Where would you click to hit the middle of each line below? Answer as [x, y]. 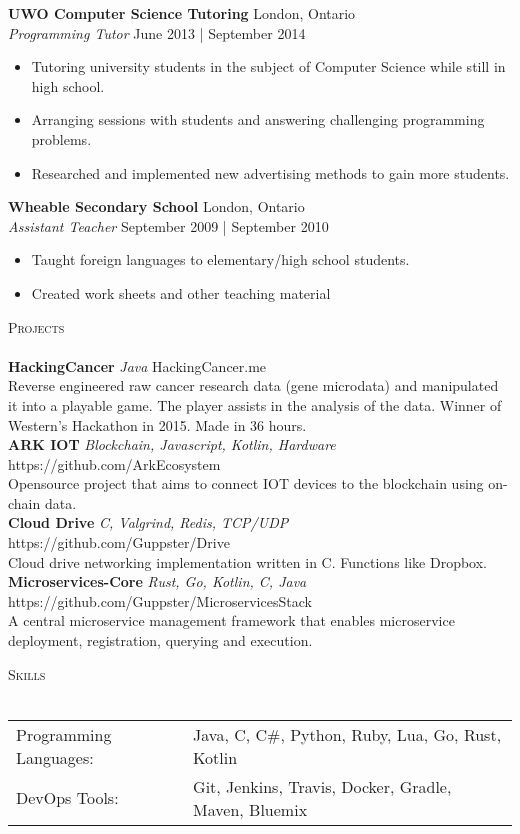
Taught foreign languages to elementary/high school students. [220, 259]
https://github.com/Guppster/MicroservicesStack [160, 600]
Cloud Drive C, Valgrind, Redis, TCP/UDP [148, 522]
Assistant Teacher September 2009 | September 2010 [168, 225]
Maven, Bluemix [250, 809]
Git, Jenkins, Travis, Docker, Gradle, [322, 786]
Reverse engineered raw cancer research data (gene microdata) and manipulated [253, 385]
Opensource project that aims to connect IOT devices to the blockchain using [246, 483]
